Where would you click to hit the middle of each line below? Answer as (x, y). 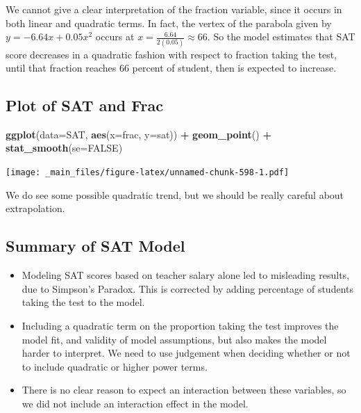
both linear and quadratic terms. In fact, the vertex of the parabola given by (169, 23)
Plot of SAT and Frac (84, 105)
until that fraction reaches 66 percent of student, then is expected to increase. (171, 68)
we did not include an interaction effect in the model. (135, 403)
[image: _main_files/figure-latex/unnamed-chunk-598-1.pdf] (148, 173)
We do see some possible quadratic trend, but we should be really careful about (175, 194)
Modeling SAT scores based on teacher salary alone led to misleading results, (186, 275)
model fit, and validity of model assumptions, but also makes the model (174, 339)
